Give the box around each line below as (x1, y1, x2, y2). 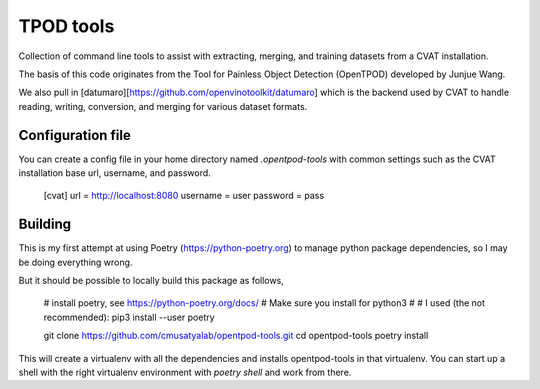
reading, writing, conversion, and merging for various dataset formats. (18, 100, 308, 112)
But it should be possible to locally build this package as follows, (18, 275, 284, 287)
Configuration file (18, 126, 132, 144)
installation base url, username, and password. (18, 167, 212, 179)
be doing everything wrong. (18, 256, 133, 268)
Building (18, 216, 72, 233)
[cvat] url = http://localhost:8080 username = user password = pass (43, 190, 325, 202)
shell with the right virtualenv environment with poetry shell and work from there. (18, 366, 352, 379)
